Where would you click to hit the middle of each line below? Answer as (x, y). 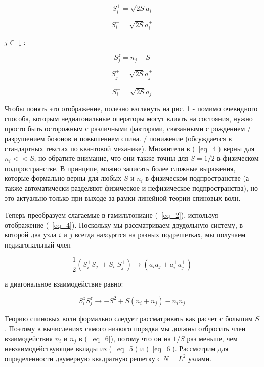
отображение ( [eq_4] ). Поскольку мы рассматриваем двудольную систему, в (124, 225)
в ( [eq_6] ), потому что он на (125, 338)
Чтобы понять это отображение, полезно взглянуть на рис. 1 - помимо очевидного (131, 109)
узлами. (200, 358)
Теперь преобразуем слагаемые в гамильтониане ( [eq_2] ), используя (112, 215)
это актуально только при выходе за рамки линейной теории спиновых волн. (123, 198)
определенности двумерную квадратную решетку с (83, 358)
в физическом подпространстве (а (197, 178)
